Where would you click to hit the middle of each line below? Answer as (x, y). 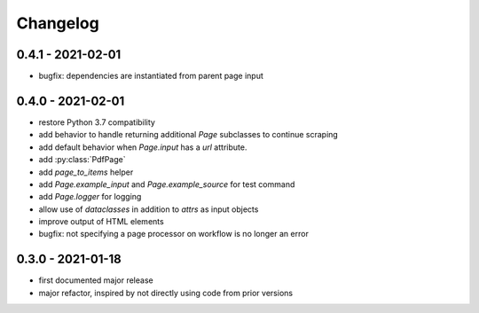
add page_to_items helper (86, 172)
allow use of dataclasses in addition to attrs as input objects (149, 209)
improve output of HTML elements (101, 222)
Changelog (58, 23)
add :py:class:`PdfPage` (82, 160)
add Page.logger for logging (90, 197)
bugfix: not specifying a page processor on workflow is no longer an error (174, 234)
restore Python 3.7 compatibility (97, 122)
